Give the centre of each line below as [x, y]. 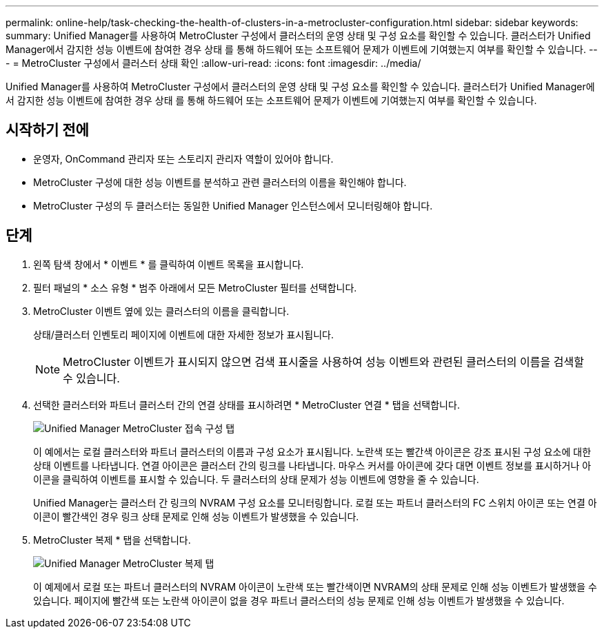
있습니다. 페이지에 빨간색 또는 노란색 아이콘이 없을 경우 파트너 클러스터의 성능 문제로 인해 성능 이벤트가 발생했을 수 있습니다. [299, 600]
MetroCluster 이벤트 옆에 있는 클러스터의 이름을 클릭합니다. [161, 311]
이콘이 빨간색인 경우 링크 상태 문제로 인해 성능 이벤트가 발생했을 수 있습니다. [196, 516]
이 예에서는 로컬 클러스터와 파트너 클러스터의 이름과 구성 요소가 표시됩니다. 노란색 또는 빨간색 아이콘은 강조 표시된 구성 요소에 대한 [312, 451]
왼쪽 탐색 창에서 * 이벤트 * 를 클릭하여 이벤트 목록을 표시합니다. [169, 264]
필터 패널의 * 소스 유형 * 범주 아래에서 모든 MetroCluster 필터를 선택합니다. [195, 287]
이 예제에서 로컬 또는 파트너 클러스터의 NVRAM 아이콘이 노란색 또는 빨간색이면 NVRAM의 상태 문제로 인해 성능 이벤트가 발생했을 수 [315, 586]
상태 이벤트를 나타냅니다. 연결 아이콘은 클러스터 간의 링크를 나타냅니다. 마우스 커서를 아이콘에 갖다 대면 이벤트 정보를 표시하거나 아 [312, 465]
